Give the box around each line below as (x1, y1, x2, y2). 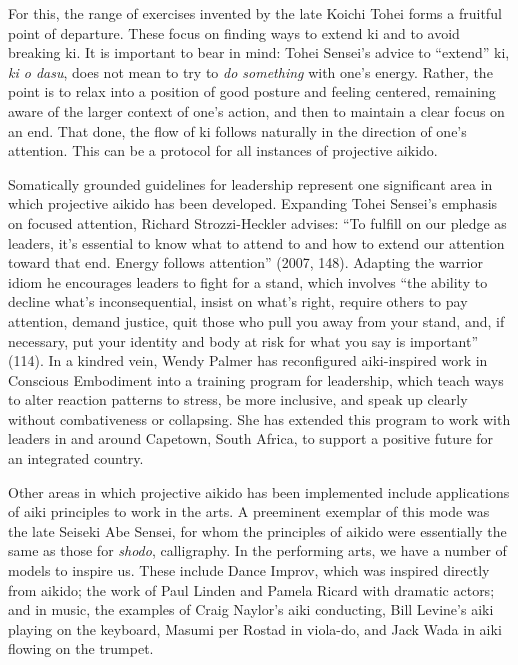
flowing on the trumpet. (8, 638, 154, 659)
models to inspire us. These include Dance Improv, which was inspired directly (8, 560, 490, 581)
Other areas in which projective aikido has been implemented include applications (8, 481, 510, 502)
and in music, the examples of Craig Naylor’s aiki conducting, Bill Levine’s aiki (8, 599, 494, 620)
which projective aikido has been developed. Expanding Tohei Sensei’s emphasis (8, 193, 498, 214)
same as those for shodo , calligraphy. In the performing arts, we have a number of (8, 540, 507, 561)
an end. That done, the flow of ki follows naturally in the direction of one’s (8, 120, 467, 141)
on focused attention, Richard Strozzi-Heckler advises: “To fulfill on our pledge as (8, 212, 507, 233)
